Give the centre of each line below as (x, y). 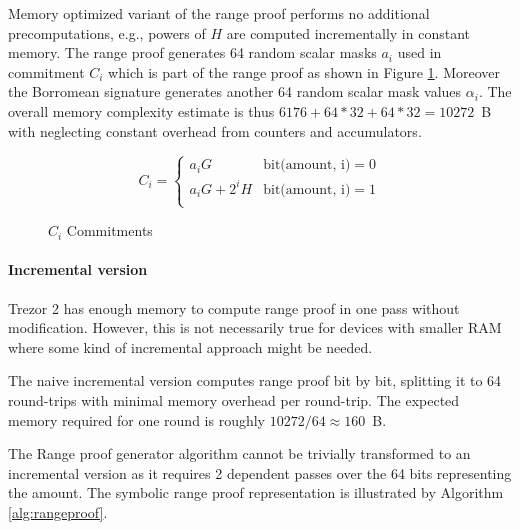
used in (419, 52)
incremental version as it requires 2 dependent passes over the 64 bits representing (260, 472)
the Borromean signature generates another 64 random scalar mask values (235, 91)
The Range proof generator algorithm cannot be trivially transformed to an (239, 453)
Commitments (109, 230)
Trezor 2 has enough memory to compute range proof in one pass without (234, 307)
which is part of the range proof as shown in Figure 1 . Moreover (304, 71)
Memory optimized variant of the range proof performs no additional (219, 13)
